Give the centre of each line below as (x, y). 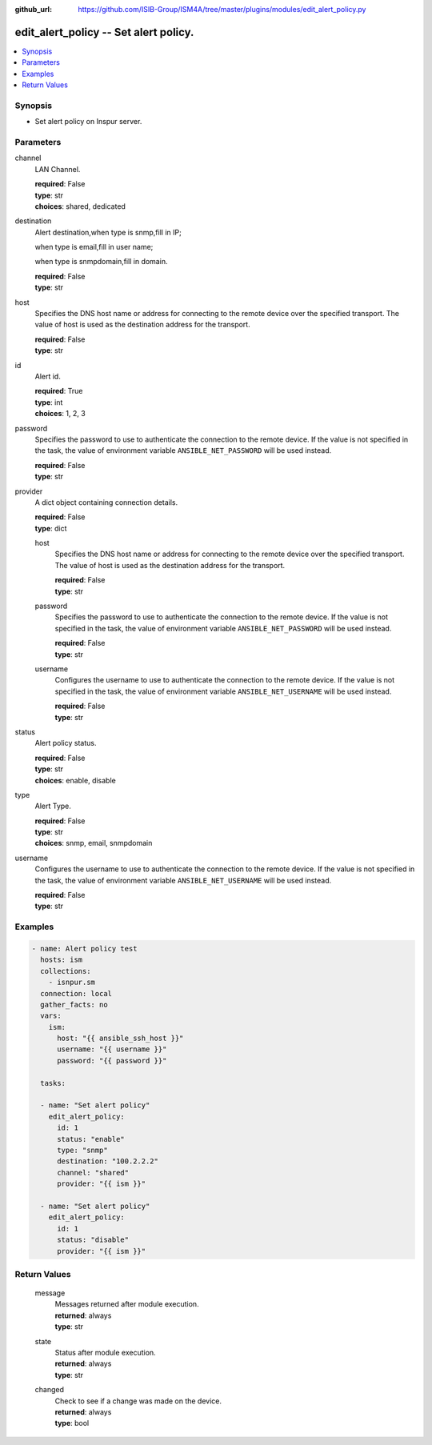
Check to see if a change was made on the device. (138, 1401)
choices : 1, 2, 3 (60, 414)
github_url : (33, 9)
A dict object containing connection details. (106, 502)
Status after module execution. (105, 1353)
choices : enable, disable (75, 780)
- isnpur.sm (72, 983)
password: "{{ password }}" (112, 1061)
